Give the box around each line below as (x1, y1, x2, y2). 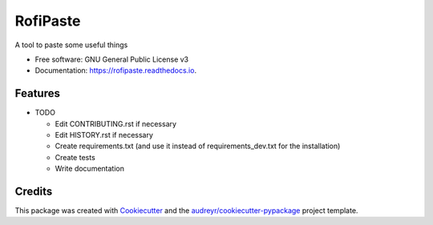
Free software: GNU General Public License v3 (34, 54, 189, 64)
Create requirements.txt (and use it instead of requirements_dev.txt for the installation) (55, 141, 341, 151)
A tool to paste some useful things (14, 40, 128, 50)
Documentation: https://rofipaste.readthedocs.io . (34, 66, 196, 75)
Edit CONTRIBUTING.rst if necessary (55, 119, 176, 128)
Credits (14, 185, 53, 198)
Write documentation (55, 164, 124, 174)
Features (14, 86, 60, 100)
